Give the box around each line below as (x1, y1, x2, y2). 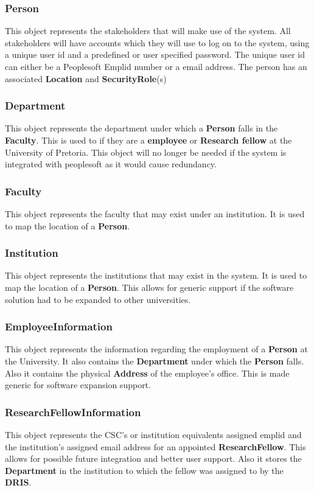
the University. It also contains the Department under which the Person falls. (5, 355, 304, 367)
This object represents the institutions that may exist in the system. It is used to (5, 269, 307, 282)
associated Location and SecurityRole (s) (5, 72, 167, 85)
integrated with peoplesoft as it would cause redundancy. (5, 158, 217, 170)
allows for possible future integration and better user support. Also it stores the (5, 452, 302, 465)
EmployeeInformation (5, 319, 113, 334)
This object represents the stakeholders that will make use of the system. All (5, 24, 291, 37)
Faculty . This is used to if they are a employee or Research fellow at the (5, 134, 292, 146)
